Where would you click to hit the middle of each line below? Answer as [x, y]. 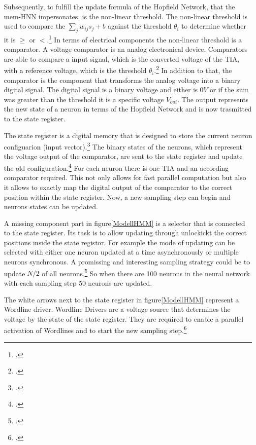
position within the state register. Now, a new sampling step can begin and [117, 197]
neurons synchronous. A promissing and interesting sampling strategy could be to [127, 262]
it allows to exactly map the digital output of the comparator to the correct [118, 187]
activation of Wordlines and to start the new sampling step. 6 [96, 329]
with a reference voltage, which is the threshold [75, 70]
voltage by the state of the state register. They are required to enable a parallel [124, 318]
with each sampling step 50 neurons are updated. [78, 282]
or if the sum [229, 90]
